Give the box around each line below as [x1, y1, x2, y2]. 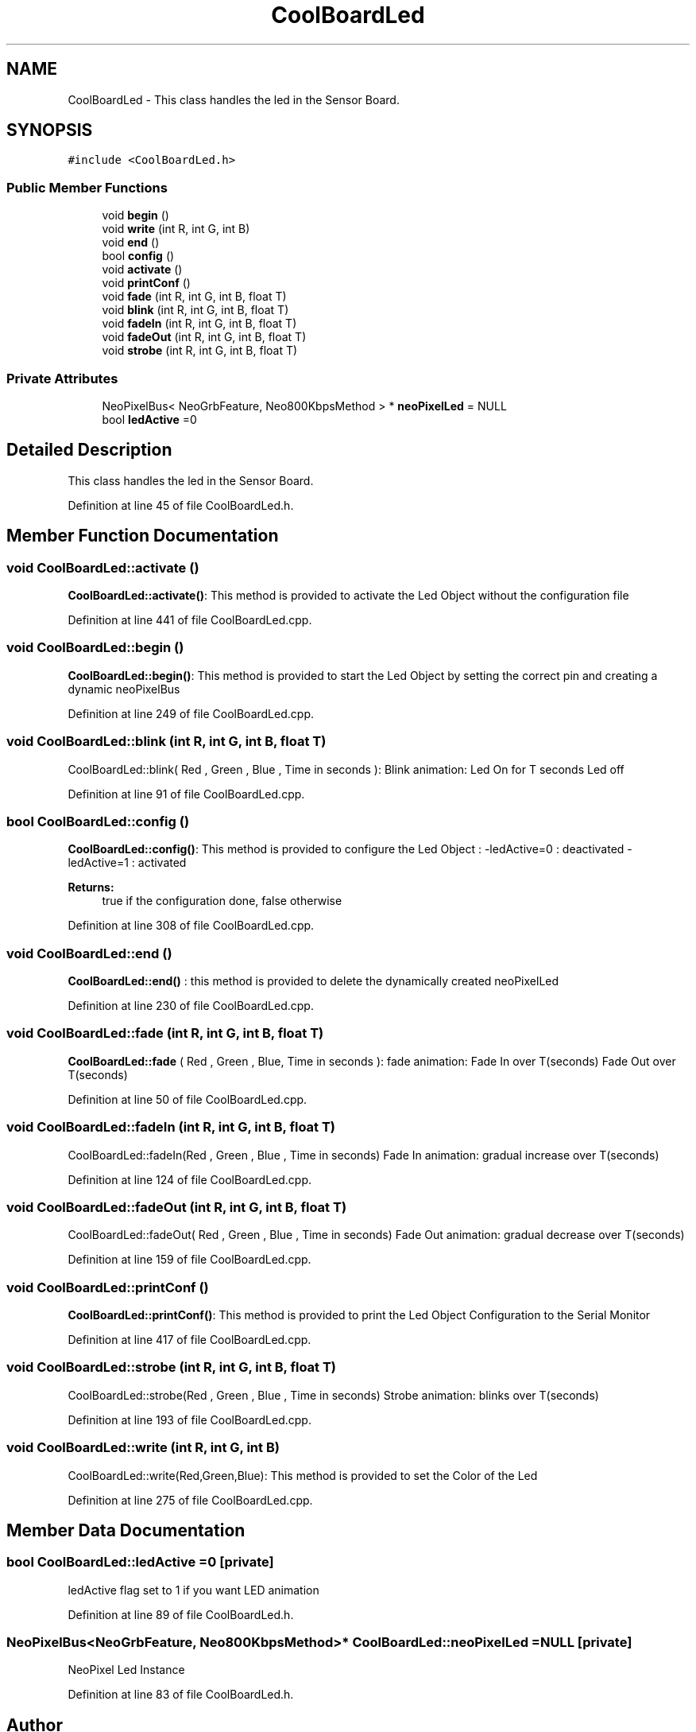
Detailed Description [6, 440, 172, 460]
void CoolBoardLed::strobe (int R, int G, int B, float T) [6, 1359, 337, 1376]
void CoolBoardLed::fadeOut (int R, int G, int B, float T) [6, 1198, 347, 1215]
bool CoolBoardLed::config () [6, 813, 190, 829]
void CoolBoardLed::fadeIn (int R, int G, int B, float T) [6, 1119, 336, 1136]
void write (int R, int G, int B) [102, 222, 250, 236]
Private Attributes [6, 370, 118, 386]
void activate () [102, 262, 183, 277]
